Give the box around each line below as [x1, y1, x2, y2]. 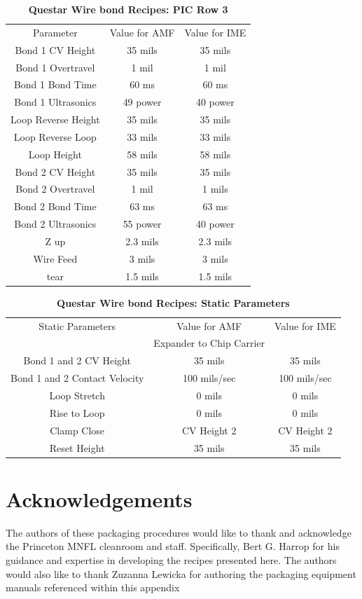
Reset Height [49, 440, 105, 455]
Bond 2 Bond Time [13, 199, 97, 214]
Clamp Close [50, 422, 105, 437]
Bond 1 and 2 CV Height [23, 353, 131, 368]
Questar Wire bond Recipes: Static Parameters [57, 295, 290, 310]
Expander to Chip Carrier [153, 336, 265, 350]
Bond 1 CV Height [15, 42, 96, 57]
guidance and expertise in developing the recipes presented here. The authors [6, 552, 337, 567]
